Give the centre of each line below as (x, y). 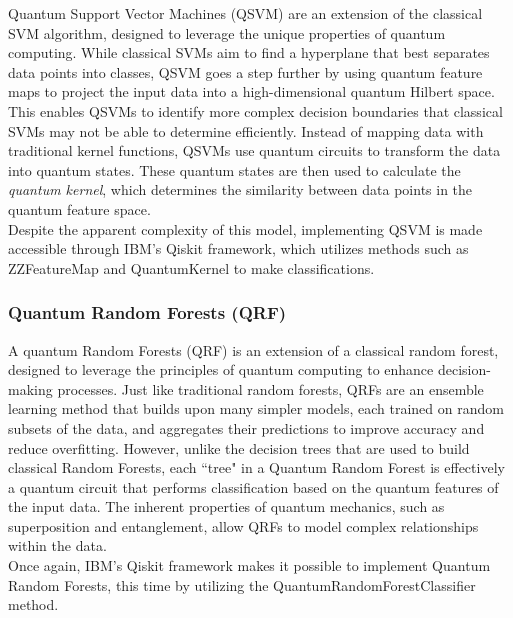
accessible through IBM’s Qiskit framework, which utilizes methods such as (238, 248)
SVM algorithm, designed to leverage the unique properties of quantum (227, 32)
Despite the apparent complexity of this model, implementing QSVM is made (245, 228)
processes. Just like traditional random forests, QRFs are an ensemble (270, 388)
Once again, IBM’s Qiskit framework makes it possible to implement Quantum (249, 565)
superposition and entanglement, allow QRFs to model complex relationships (243, 525)
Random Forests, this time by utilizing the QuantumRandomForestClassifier (242, 584)
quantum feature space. (79, 208)
